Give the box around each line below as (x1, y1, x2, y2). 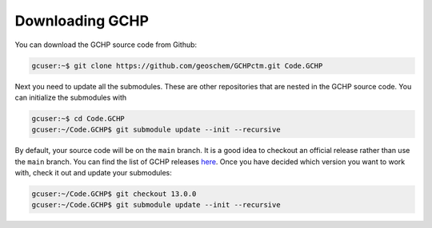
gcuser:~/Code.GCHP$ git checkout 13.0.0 (31, 190, 197, 199)
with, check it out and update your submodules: (14, 168, 172, 178)
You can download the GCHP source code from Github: (14, 40, 198, 49)
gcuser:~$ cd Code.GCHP (31, 114, 126, 123)
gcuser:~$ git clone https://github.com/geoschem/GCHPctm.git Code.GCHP (31, 61, 323, 70)
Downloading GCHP (14, 12, 150, 29)
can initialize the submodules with (14, 92, 127, 102)
